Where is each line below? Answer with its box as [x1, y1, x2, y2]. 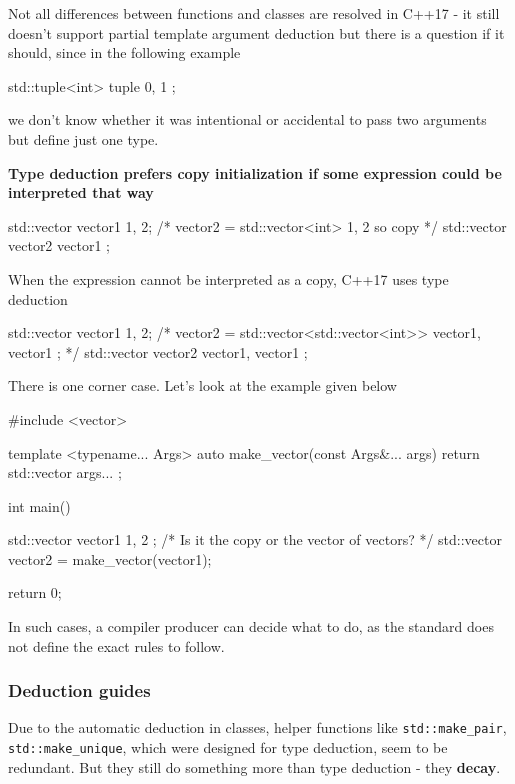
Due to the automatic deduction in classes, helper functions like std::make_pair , [8, 717, 507, 738]
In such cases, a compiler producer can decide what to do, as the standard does [8, 616, 494, 637]
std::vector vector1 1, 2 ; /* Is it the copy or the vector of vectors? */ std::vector [8, 529, 502, 550]
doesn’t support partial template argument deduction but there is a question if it [8, 22, 505, 43]
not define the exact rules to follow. [8, 635, 225, 656]
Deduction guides [8, 678, 151, 703]
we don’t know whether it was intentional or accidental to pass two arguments [8, 109, 487, 130]
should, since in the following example [8, 42, 241, 63]
